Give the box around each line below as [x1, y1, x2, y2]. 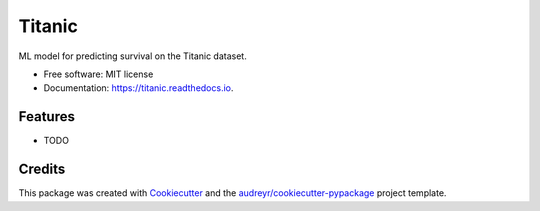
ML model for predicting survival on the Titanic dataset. [18, 50, 247, 62]
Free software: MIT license [43, 68, 154, 80]
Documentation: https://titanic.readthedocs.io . [43, 82, 234, 94]
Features [18, 108, 75, 125]
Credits [18, 161, 66, 178]
